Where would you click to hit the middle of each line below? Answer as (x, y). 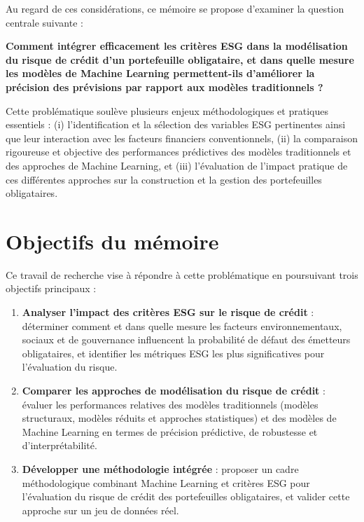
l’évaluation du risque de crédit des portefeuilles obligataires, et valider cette (186, 496)
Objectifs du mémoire (112, 241)
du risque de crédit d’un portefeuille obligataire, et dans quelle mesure (180, 59)
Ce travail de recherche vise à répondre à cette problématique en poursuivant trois (182, 274)
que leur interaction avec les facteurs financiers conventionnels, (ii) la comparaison (182, 138)
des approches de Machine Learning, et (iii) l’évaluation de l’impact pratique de (177, 165)
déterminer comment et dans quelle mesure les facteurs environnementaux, (182, 325)
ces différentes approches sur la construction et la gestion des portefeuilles (164, 179)
